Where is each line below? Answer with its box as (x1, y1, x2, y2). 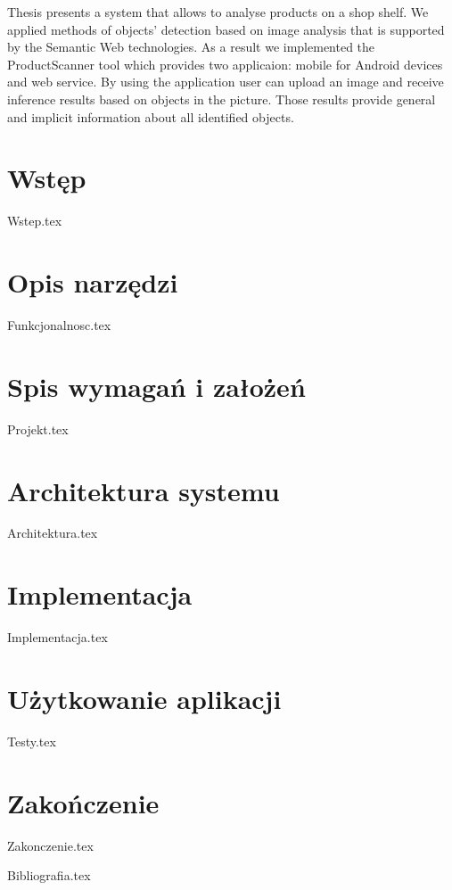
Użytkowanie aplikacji (7, 680, 282, 716)
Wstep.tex (7, 211, 62, 230)
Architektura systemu (7, 472, 280, 508)
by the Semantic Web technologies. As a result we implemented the (7, 37, 375, 56)
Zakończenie (7, 784, 160, 820)
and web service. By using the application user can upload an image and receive (7, 72, 444, 91)
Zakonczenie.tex (7, 836, 94, 854)
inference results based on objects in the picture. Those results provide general (7, 89, 436, 108)
